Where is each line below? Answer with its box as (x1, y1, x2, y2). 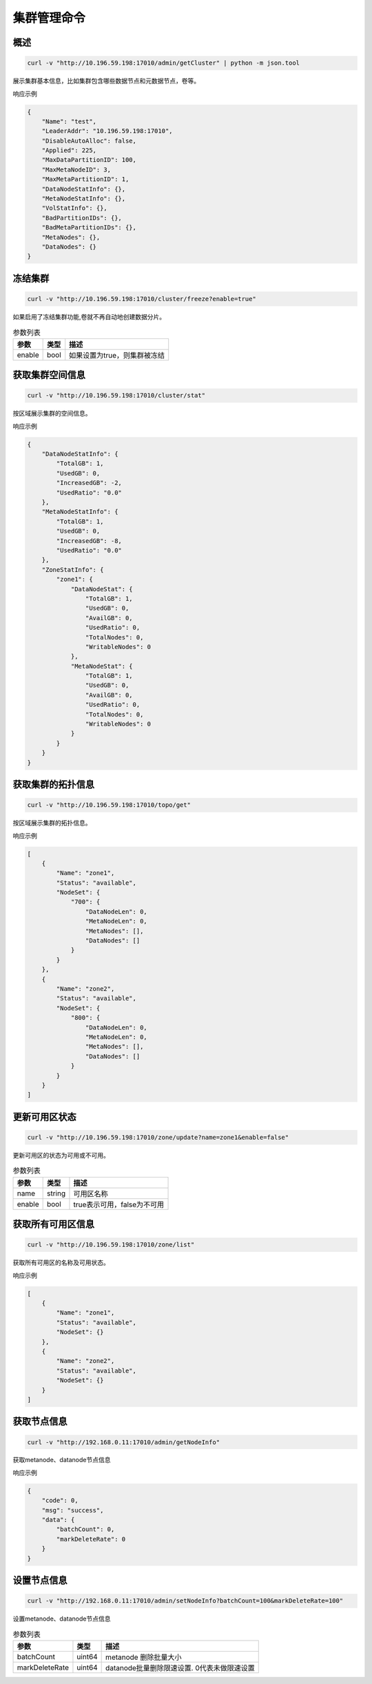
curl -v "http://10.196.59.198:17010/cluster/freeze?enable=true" (27, 295, 256, 302)
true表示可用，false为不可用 (73, 1200, 165, 1209)
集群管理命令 (12, 10, 86, 25)
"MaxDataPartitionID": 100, (41, 156, 137, 164)
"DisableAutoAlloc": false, (41, 136, 137, 145)
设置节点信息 (12, 1574, 68, 1586)
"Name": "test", (41, 117, 96, 125)
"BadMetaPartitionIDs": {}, (41, 224, 137, 232)
